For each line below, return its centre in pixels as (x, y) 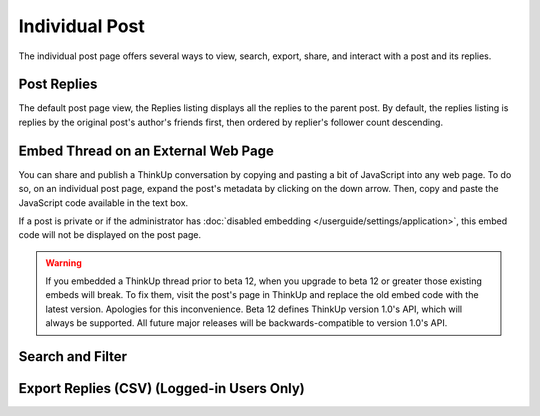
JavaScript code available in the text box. (103, 202)
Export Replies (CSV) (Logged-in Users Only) (161, 388)
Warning (63, 262)
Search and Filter (73, 356)
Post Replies (58, 84)
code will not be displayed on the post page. (110, 235)
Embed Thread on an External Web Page (146, 150)
